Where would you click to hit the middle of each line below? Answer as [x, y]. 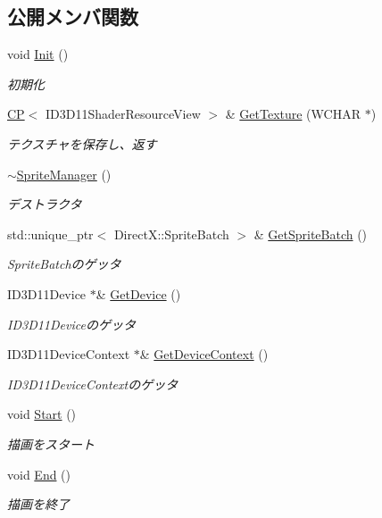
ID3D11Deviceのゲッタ [71, 324]
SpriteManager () [64, 174]
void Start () [42, 414]
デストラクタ [45, 204]
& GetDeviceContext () [204, 354]
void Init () [38, 54]
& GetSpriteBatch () [311, 234]
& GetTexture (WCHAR [293, 114]
